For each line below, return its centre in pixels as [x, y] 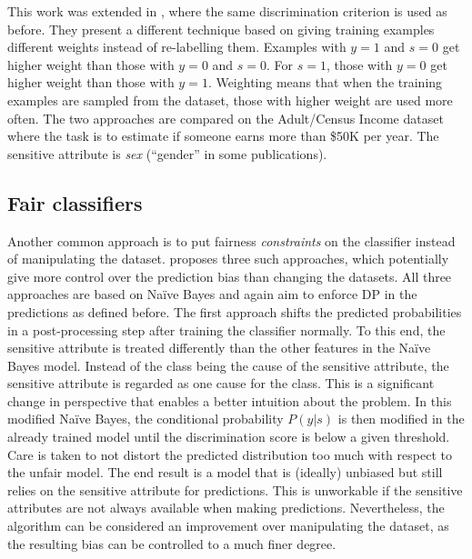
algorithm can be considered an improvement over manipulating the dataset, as [228, 526]
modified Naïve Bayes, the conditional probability [146, 419]
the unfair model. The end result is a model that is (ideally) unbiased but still [225, 472]
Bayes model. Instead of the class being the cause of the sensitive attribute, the [228, 365]
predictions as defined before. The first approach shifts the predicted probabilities [235, 311]
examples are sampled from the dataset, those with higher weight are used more [230, 100]
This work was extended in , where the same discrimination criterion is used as [227, 11]
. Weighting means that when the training [325, 82]
